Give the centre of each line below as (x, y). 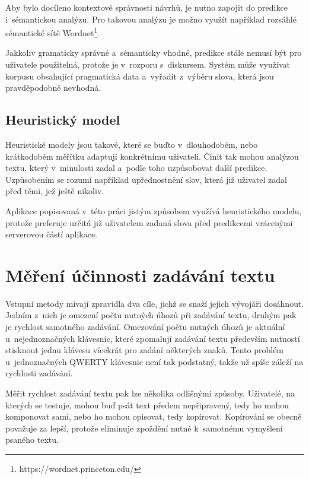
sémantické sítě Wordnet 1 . (53, 32)
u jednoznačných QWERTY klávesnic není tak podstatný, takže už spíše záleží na (154, 361)
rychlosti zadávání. (39, 373)
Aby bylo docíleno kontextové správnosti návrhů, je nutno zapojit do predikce (146, 7)
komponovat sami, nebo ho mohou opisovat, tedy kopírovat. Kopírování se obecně (154, 416)
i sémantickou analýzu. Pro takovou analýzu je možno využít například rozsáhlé (151, 19)
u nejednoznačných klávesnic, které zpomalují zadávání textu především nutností (153, 338)
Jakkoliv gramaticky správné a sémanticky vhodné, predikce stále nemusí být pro (154, 53)
